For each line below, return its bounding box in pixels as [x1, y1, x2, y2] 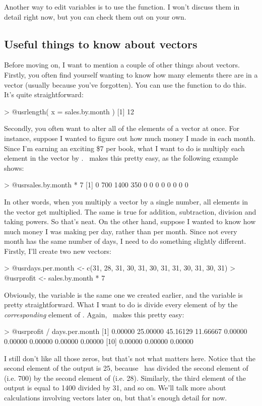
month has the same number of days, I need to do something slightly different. [4, 236, 246, 246]
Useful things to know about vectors [4, 36, 198, 51]
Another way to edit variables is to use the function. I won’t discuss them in [4, 2, 240, 12]
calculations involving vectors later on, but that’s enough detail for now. [4, 392, 227, 403]
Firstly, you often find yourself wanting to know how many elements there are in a [4, 69, 258, 80]
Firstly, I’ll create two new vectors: [4, 245, 111, 256]
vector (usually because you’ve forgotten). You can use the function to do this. [4, 79, 247, 90]
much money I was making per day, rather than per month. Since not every [4, 226, 237, 236]
